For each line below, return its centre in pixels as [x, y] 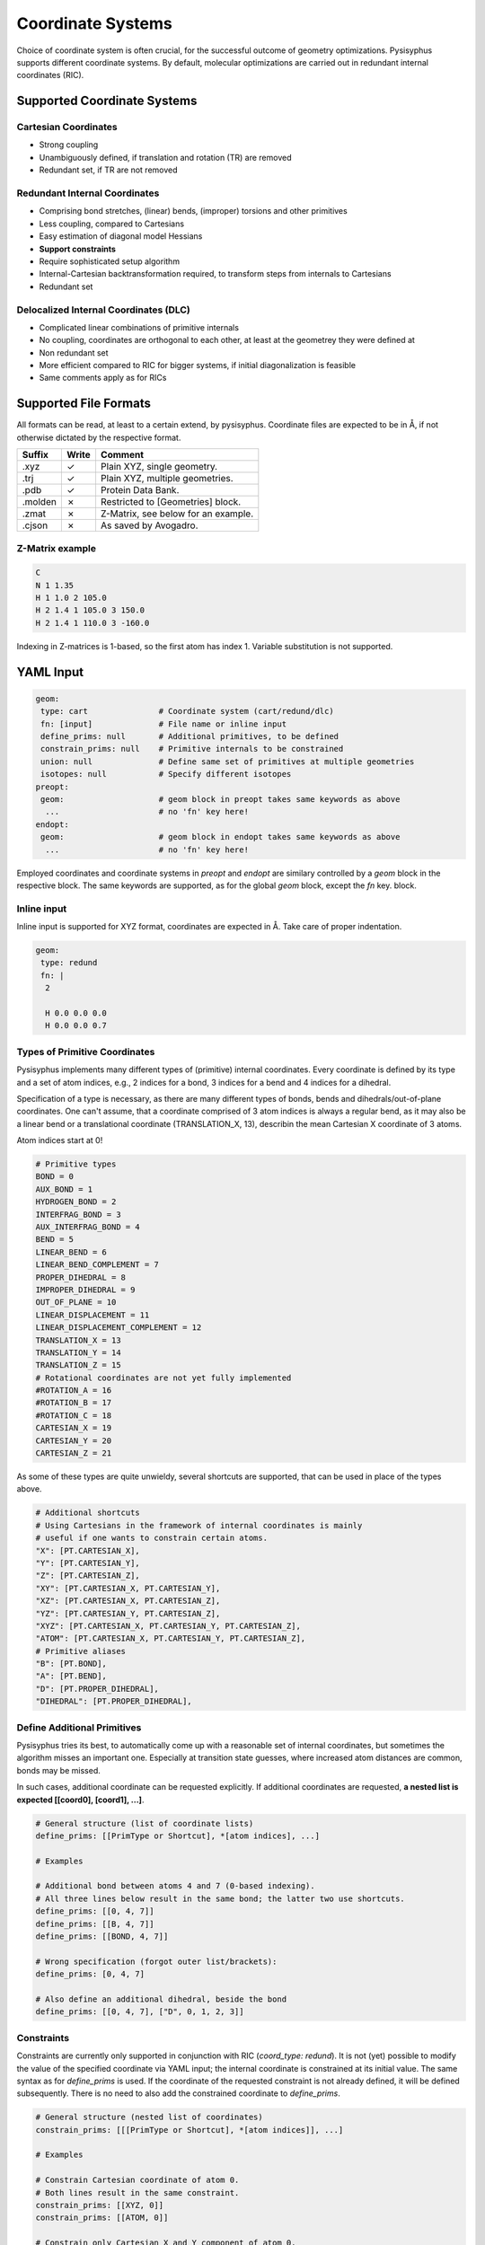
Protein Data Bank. [140, 490]
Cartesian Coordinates [67, 128]
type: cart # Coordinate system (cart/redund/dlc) [187, 711]
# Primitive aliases [80, 1651]
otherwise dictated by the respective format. [99, 437]
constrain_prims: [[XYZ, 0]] [100, 2205]
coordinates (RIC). [50, 75]
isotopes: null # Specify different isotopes [166, 774]
